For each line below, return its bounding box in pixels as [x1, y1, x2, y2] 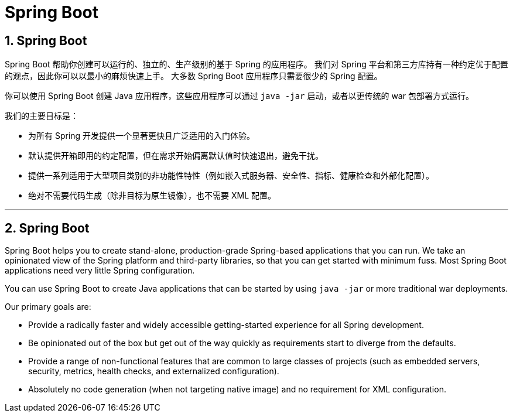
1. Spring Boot [5, 33, 87, 48]
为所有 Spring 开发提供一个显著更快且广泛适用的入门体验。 [28, 131, 255, 141]
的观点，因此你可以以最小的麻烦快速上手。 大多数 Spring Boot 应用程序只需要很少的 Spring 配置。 [5, 71, 382, 81]
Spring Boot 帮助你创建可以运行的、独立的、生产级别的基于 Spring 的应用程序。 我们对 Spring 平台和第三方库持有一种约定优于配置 [5, 59, 508, 70]
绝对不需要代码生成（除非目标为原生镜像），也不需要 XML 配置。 [28, 190, 276, 201]
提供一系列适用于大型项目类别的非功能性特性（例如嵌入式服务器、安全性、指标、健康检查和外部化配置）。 [28, 170, 434, 181]
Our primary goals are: [5, 302, 91, 312]
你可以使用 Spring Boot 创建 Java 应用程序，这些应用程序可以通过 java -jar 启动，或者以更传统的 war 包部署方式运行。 [5, 91, 474, 101]
